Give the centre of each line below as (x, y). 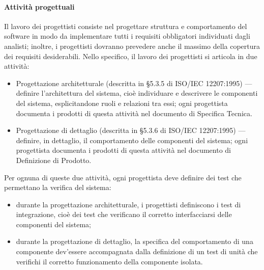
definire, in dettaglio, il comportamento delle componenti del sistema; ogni (132, 140)
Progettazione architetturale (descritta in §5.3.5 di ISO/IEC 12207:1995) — (134, 83)
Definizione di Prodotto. (54, 160)
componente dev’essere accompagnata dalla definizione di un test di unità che (137, 251)
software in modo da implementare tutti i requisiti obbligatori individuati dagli (127, 36)
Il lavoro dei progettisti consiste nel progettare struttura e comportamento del (126, 26)
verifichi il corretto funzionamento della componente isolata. (109, 261)
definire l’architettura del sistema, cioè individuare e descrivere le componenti (137, 93)
